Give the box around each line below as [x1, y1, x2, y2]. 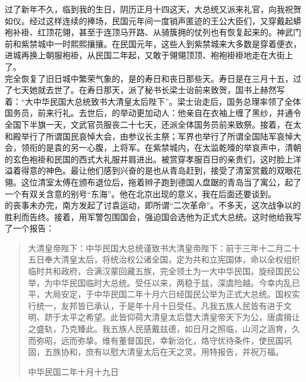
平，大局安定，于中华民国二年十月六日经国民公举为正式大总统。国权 [28, 288, 292, 300]
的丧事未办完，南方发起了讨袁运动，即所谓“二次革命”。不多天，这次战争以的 [5, 199, 301, 211]
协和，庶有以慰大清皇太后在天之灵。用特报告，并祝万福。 [61, 346, 284, 358]
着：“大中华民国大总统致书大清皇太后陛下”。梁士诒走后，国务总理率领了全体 [5, 95, 301, 107]
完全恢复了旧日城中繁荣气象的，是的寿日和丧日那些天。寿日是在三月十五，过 [5, 72, 301, 84]
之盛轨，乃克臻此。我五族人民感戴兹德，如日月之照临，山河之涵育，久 [28, 323, 300, 335]
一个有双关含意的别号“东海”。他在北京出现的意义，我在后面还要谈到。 [5, 187, 277, 200]
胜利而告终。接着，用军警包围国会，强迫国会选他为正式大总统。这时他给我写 [5, 210, 301, 222]
